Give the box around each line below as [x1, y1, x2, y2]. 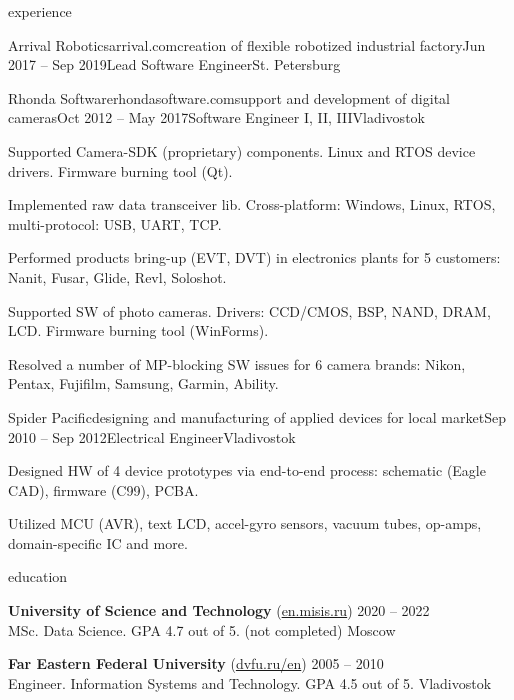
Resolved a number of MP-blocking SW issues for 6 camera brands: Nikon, [8, 353, 466, 374]
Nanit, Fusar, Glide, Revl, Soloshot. [8, 266, 227, 287]
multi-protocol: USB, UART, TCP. [8, 213, 222, 234]
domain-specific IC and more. [8, 532, 188, 553]
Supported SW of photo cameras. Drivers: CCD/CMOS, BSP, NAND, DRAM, [8, 300, 491, 321]
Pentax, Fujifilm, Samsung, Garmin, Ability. [8, 373, 279, 394]
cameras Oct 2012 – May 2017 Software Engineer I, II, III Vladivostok [8, 107, 425, 128]
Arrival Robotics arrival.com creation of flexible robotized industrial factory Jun [8, 34, 486, 55]
